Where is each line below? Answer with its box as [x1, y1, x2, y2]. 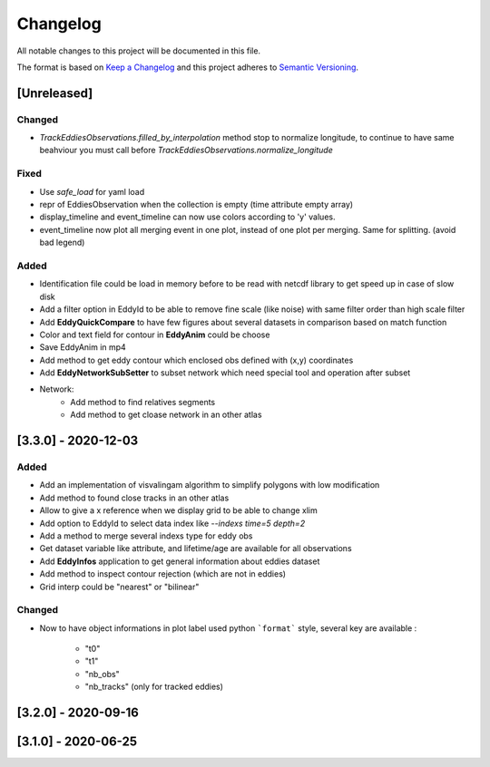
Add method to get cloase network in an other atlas [70, 409, 262, 421]
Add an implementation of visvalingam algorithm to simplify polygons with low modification [39, 480, 380, 490]
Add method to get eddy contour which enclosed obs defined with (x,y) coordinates [39, 354, 354, 365]
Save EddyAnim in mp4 [39, 342, 126, 353]
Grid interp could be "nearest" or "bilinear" [39, 581, 200, 592]
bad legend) [39, 237, 85, 248]
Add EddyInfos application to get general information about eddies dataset [39, 556, 320, 567]
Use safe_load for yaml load [39, 186, 145, 197]
